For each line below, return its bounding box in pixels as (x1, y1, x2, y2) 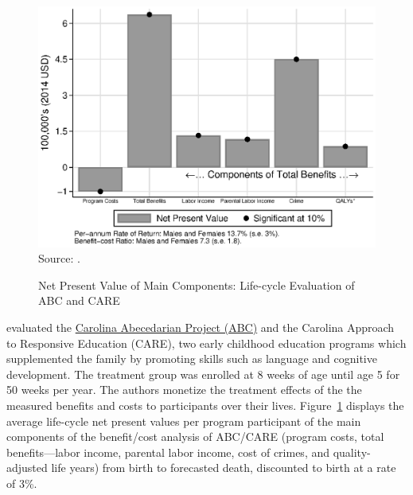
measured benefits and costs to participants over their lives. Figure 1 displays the (6, 397, 404, 414)
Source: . (38, 250, 80, 267)
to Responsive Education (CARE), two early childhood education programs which (6, 334, 407, 351)
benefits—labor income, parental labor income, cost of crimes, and (6, 443, 329, 460)
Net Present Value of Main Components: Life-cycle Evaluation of (38, 276, 355, 293)
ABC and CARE (38, 292, 120, 309)
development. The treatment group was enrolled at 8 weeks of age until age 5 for (6, 365, 400, 382)
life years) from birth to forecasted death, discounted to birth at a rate (51, 459, 396, 476)
